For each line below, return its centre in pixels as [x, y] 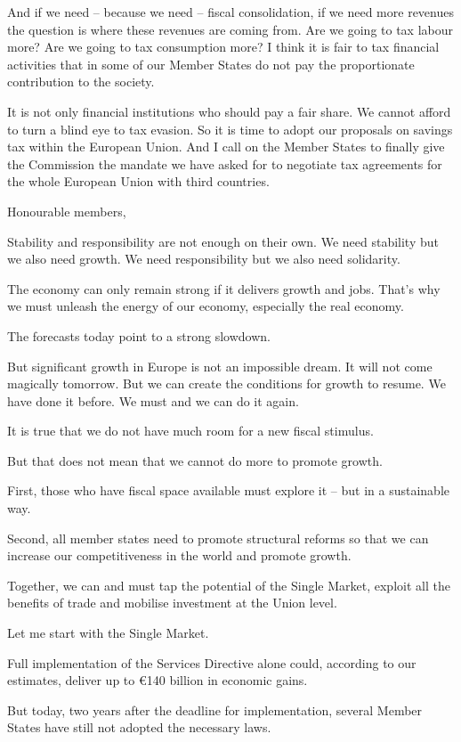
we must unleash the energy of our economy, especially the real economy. [206, 306]
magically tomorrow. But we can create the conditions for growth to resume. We [226, 383]
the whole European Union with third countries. [138, 181]
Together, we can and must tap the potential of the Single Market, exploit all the [229, 585]
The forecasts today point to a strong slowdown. [139, 335]
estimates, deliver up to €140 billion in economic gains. [158, 680]
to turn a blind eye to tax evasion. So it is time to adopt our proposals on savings [230, 129]
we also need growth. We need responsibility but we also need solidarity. [204, 259]
